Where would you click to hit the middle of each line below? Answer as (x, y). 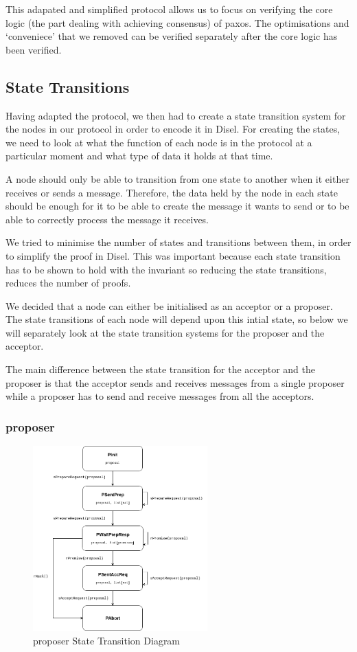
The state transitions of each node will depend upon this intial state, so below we (177, 319)
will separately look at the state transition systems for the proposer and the (165, 332)
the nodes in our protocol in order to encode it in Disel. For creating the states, (173, 129)
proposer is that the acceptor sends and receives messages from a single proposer (175, 382)
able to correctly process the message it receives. (107, 219)
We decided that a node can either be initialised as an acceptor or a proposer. (169, 305)
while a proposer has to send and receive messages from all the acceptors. (160, 396)
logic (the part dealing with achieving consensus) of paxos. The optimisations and (177, 22)
